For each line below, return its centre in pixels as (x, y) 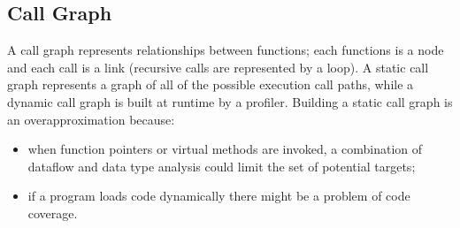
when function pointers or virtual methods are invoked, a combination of (225, 149)
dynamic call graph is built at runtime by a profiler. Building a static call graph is (230, 101)
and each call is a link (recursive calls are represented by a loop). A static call (218, 67)
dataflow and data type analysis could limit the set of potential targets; (222, 166)
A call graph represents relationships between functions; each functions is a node (226, 50)
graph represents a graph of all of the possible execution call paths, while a (211, 84)
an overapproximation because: (91, 119)
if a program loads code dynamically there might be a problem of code (219, 196)
